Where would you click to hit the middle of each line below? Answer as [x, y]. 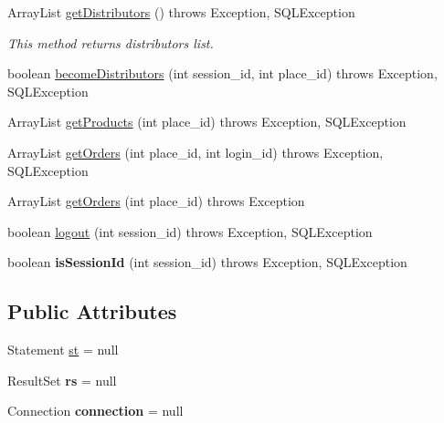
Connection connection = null [95, 411]
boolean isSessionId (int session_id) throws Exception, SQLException [207, 262]
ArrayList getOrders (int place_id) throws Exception [156, 201]
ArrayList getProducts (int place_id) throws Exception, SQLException [207, 122]
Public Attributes [92, 311]
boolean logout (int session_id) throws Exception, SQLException [190, 231]
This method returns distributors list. [111, 42]
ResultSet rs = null [62, 380]
